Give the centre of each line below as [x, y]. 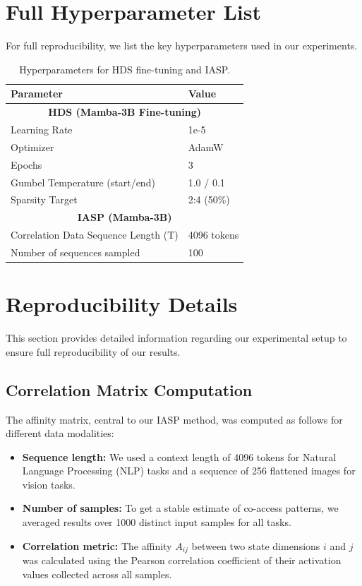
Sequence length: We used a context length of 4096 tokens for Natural [179, 456]
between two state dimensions [256, 545]
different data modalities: [60, 433]
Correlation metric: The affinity [97, 545]
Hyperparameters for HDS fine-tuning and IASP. [125, 69]
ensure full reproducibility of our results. [93, 351]
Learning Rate [42, 129]
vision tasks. [49, 484]
